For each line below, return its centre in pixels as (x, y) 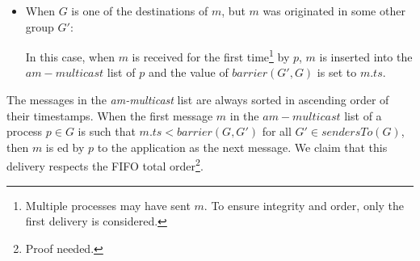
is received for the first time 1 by (211, 55)
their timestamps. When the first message (110, 115)
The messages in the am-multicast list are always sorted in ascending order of (198, 100)
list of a (363, 115)
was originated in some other (334, 11)
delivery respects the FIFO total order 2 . (105, 165)
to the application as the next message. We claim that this (242, 147)
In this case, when (70, 56)
